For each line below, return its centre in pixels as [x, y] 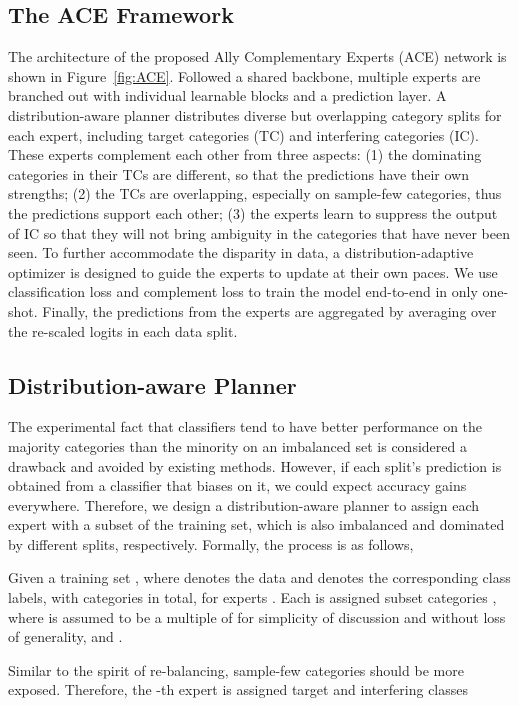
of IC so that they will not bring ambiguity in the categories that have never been [259, 232]
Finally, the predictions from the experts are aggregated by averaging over [269, 310]
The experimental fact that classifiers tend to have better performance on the [245, 426]
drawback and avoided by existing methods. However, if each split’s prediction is [255, 465]
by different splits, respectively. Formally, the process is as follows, [211, 543]
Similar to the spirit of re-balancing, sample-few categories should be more [236, 669]
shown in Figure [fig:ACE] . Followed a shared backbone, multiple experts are [244, 75]
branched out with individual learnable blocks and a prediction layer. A [227, 95]
